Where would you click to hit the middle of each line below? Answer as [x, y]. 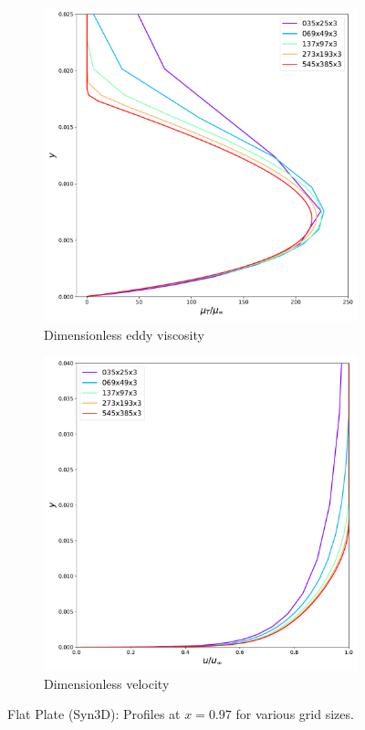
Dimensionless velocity [107, 683]
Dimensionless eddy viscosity [124, 334]
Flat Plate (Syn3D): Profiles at [94, 714]
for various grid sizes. [295, 714]
